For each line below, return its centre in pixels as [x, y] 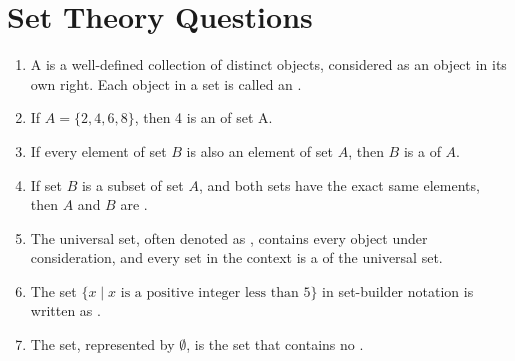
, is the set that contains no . [275, 344]
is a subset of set [132, 184]
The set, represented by [102, 344]
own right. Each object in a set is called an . [166, 83]
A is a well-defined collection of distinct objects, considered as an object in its [268, 64]
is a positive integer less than [209, 292]
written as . [65, 310]
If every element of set [98, 150]
